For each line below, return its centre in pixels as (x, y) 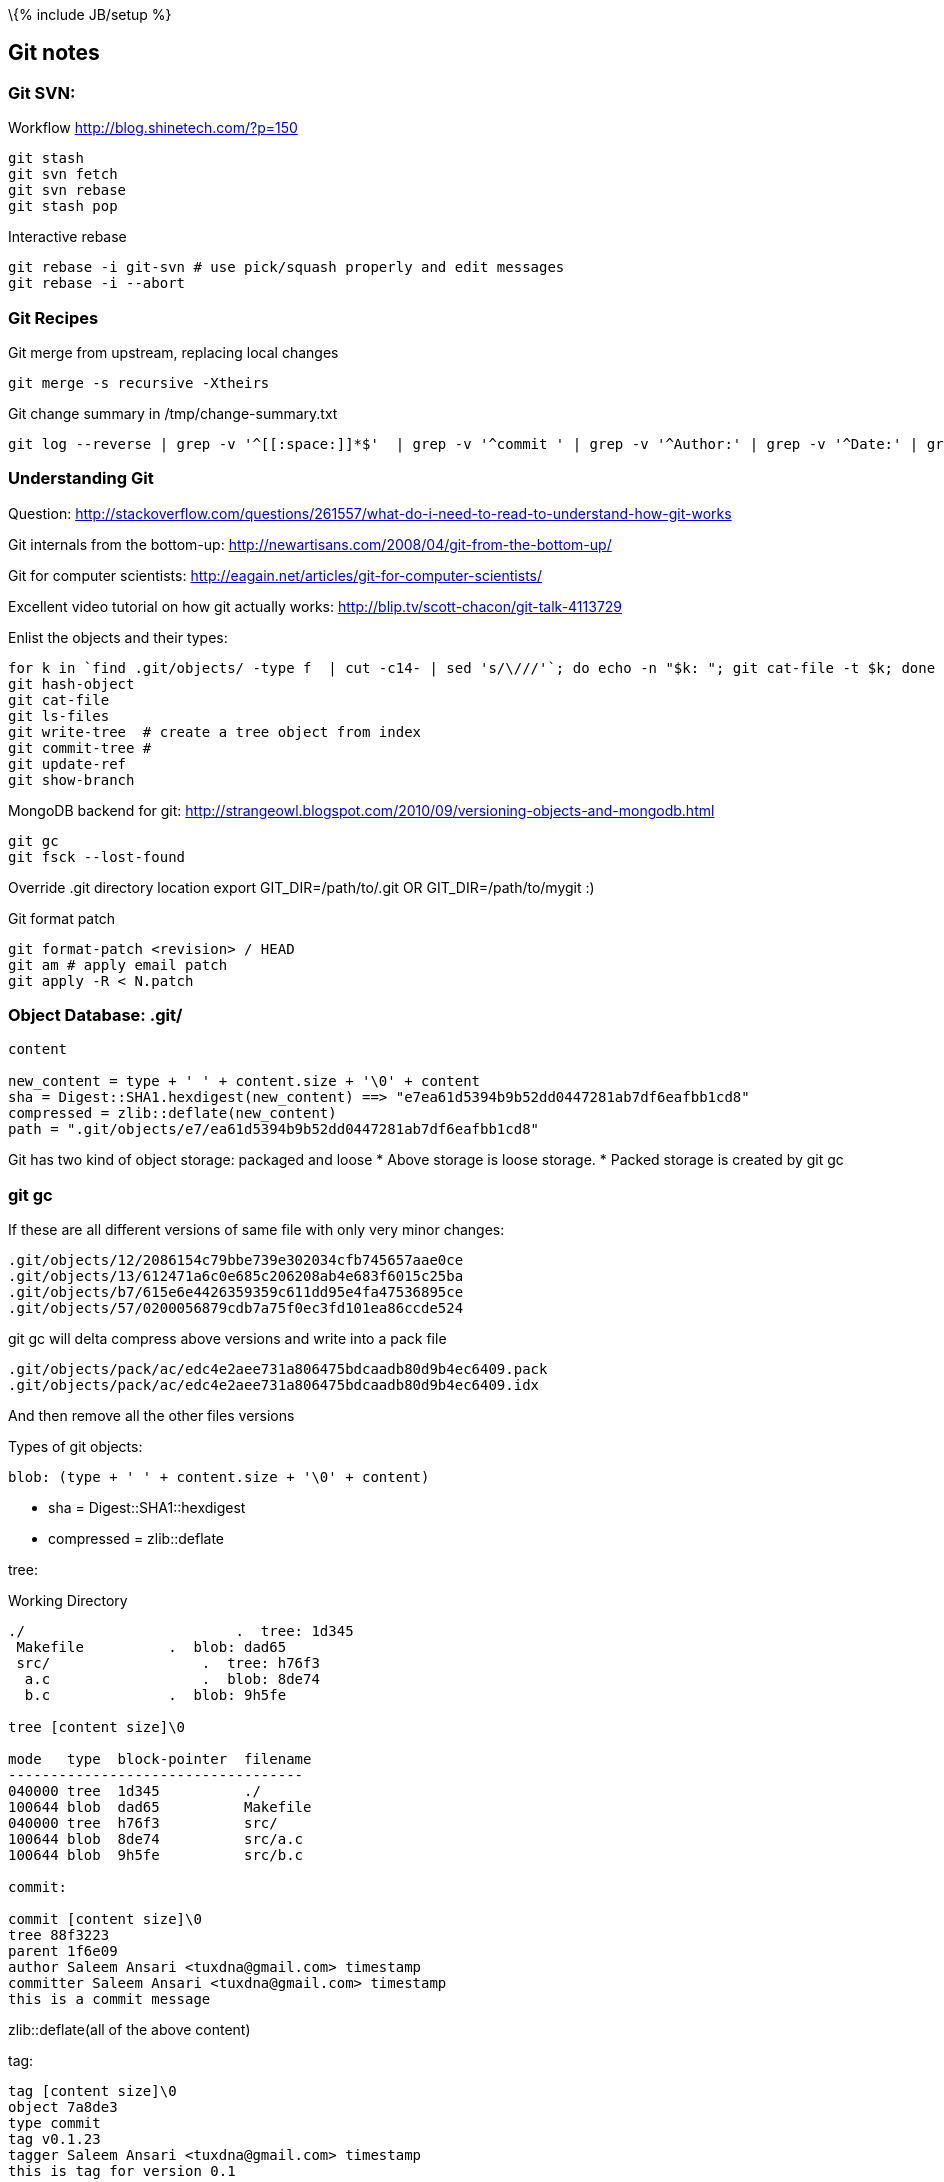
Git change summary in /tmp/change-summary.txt (173, 413)
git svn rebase (67, 190)
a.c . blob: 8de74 (172, 1679)
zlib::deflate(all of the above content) (129, 2030)
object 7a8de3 (63, 2107)
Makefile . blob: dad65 (151, 1647)
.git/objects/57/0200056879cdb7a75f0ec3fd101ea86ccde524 (236, 1308)
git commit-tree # (80, 747)
